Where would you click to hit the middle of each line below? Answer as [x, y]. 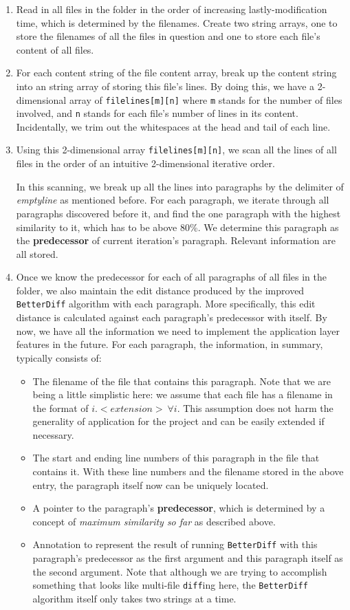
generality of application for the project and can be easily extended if [178, 421]
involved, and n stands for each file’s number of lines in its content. [157, 113]
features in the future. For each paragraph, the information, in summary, [169, 344]
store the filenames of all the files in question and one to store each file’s [168, 36]
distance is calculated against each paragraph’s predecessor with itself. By [172, 317]
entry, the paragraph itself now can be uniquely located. [151, 484]
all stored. [37, 253]
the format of [61, 407]
